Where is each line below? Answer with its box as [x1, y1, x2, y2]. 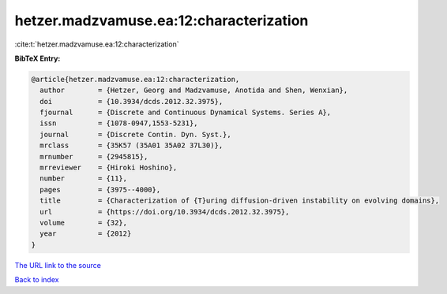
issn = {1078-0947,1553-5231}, [39, 119, 198, 128]
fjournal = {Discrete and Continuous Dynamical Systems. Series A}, [39, 108, 332, 117]
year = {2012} [39, 229, 132, 238]
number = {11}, [39, 174, 128, 183]
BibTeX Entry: [14, 54, 61, 63]
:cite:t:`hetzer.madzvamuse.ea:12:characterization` [14, 39, 179, 49]
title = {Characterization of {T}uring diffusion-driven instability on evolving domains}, [39, 196, 440, 205]
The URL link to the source [14, 260, 102, 270]
